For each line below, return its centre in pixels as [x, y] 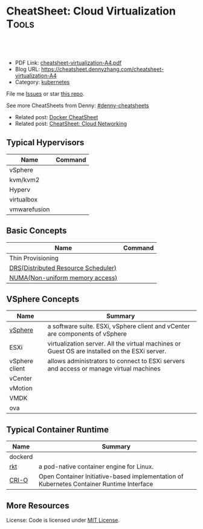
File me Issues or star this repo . [45, 94]
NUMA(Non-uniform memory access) [63, 278]
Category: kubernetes [42, 82]
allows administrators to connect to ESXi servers [116, 361]
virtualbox [24, 199]
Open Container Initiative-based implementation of [111, 476]
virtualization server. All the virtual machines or [114, 344]
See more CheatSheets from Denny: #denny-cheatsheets [78, 105]
